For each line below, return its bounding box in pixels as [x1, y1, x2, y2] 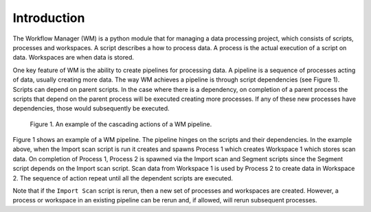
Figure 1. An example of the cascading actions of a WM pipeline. [30, 120, 212, 128]
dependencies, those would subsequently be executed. [12, 104, 170, 113]
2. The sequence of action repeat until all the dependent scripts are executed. [12, 174, 234, 182]
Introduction [12, 10, 85, 25]
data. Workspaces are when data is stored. [12, 54, 134, 62]
